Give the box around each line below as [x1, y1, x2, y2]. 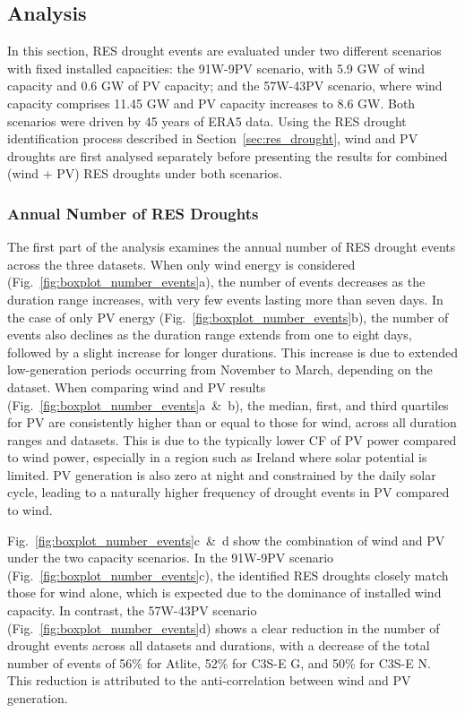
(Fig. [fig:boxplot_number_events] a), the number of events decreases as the [7, 272, 426, 291]
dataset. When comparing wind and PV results [7, 377, 266, 396]
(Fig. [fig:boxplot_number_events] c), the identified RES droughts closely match [7, 565, 449, 584]
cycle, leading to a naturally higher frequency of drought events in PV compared [7, 483, 450, 502]
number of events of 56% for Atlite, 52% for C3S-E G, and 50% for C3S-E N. [7, 653, 431, 672]
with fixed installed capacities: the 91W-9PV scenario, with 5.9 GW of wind [7, 58, 426, 77]
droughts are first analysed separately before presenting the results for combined [7, 146, 448, 165]
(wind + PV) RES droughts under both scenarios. [7, 164, 283, 183]
